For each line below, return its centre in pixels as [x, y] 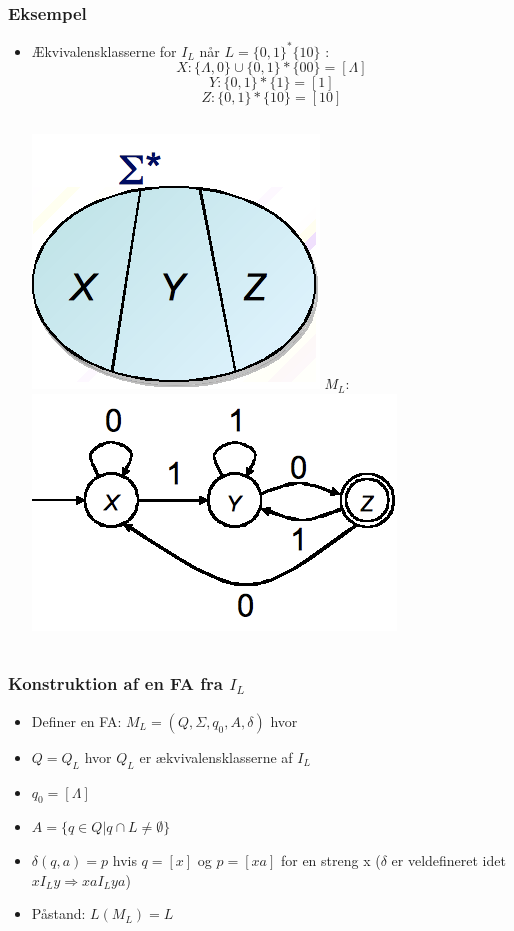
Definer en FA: [76, 720]
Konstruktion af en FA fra [115, 683]
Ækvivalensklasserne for [104, 50]
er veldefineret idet [448, 859]
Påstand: [58, 913]
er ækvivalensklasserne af [216, 756]
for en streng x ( [330, 859]
